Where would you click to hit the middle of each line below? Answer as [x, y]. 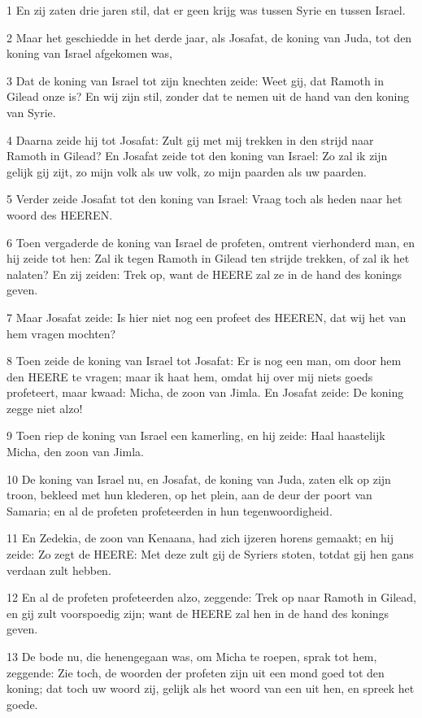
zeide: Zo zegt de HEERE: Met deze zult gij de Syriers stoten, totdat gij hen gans [210, 554]
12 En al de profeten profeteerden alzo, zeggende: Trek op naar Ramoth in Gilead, [211, 597]
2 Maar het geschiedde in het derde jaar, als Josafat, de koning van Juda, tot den [209, 37]
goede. [22, 704]
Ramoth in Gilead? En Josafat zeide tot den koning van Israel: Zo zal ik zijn [197, 156]
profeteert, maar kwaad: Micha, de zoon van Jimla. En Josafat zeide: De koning [205, 392]
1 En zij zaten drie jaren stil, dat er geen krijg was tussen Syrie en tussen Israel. [206, 10]
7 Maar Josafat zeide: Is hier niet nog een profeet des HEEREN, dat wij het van [207, 317]
